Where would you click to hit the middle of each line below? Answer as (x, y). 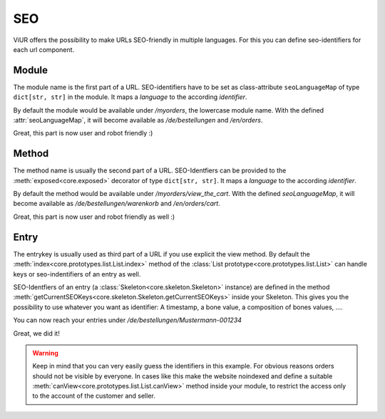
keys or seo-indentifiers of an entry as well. (77, 274)
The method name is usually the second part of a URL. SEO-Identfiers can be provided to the (150, 170)
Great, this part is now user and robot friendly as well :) (94, 217)
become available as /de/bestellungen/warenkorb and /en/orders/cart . (117, 204)
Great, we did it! (36, 333)
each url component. (44, 49)
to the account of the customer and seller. (94, 396)
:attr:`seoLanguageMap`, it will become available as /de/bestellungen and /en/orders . (138, 120)
